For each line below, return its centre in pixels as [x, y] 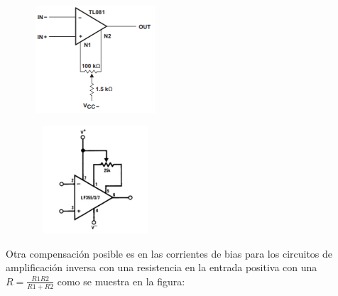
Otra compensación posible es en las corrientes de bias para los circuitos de [169, 253]
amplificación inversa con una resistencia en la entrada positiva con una [162, 267]
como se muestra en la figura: [121, 281]
